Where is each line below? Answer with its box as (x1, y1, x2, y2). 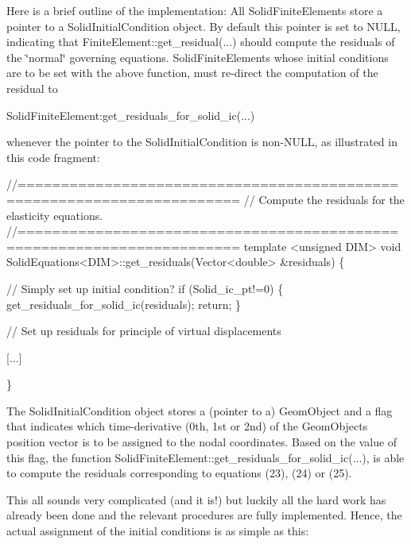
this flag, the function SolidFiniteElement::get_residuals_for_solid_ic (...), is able (6, 449, 405, 465)
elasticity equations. (6, 206, 103, 223)
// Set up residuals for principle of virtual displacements (6, 322, 281, 339)
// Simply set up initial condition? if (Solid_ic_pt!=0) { (6, 280, 284, 296)
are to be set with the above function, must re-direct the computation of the (6, 64, 378, 81)
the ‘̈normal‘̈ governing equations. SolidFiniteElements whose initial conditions (6, 48, 389, 65)
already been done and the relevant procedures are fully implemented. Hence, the (6, 507, 402, 523)
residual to (6, 79, 58, 96)
